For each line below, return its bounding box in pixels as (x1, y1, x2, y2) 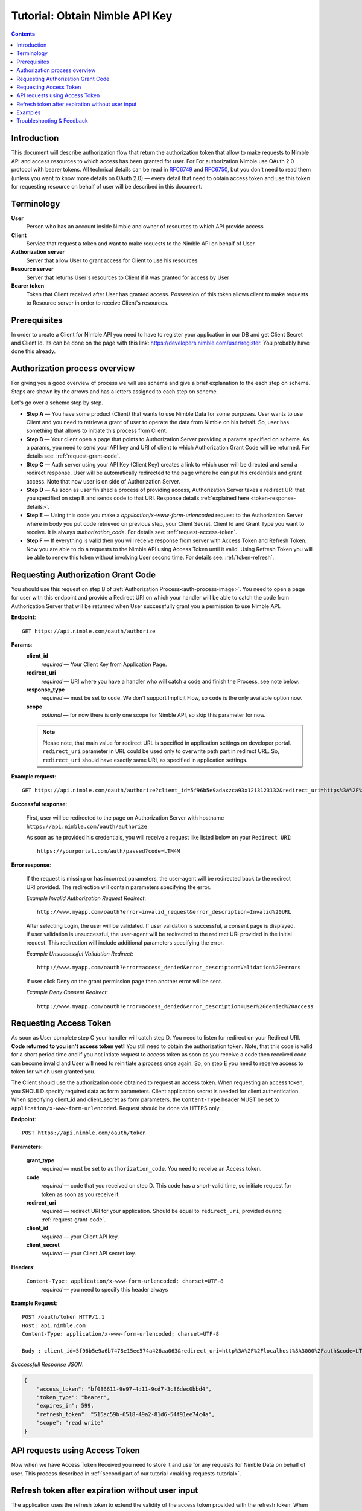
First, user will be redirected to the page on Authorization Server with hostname (26, 814, 224, 821)
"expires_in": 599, (36, 1402, 95, 1409)
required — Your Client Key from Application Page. (41, 661, 167, 668)
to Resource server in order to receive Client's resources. (26, 299, 169, 306)
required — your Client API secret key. (41, 1250, 136, 1257)
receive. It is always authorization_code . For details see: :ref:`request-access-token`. (26, 528, 238, 535)
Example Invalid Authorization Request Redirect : (26, 895, 146, 902)
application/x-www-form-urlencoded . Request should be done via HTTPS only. (11, 1104, 221, 1111)
